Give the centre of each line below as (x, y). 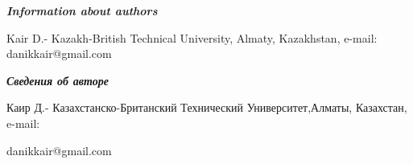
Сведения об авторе (58, 80)
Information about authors (82, 10)
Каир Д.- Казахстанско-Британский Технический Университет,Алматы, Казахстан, (207, 107)
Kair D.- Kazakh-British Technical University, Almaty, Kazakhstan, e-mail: (192, 37)
